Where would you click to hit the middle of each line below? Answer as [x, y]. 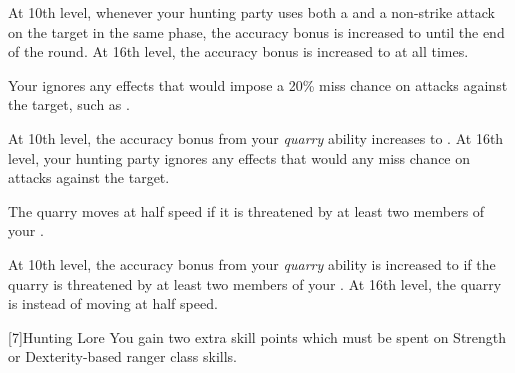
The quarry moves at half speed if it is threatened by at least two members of [246, 210]
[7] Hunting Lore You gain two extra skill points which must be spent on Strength [257, 336]
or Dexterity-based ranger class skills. [122, 356]
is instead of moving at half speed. [113, 303]
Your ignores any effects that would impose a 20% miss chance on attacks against [258, 84]
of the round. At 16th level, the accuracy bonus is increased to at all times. [238, 51]
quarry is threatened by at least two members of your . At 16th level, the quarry [255, 283]
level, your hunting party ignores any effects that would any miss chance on [239, 157]
